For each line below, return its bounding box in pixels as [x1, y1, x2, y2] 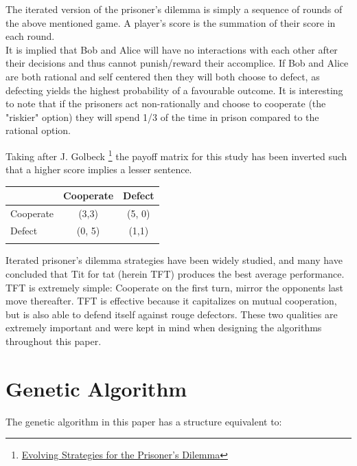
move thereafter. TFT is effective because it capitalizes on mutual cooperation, [5, 293, 337, 308]
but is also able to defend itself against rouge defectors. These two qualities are [5, 307, 338, 321]
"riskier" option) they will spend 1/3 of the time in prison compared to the [5, 109, 319, 124]
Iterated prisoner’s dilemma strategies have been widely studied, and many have [5, 253, 343, 267]
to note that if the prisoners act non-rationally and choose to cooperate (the [5, 96, 326, 111]
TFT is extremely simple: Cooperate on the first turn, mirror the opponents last [5, 280, 344, 294]
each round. [5, 29, 55, 43]
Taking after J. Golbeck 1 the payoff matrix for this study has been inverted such [5, 146, 347, 163]
